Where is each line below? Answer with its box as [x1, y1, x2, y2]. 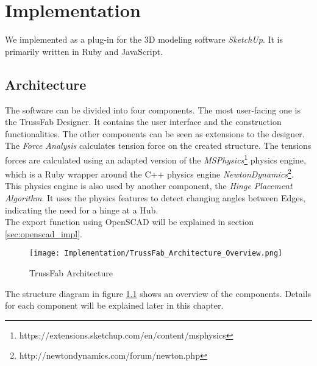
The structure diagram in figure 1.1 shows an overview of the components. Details [5, 287, 312, 300]
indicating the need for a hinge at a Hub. [5, 203, 158, 216]
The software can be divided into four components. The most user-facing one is [5, 103, 301, 116]
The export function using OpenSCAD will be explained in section [5, 215, 254, 228]
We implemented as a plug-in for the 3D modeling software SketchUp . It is [5, 33, 283, 46]
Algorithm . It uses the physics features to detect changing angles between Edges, [5, 191, 305, 204]
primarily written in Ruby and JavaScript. [5, 45, 163, 57]
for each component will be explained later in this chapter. [5, 299, 224, 312]
